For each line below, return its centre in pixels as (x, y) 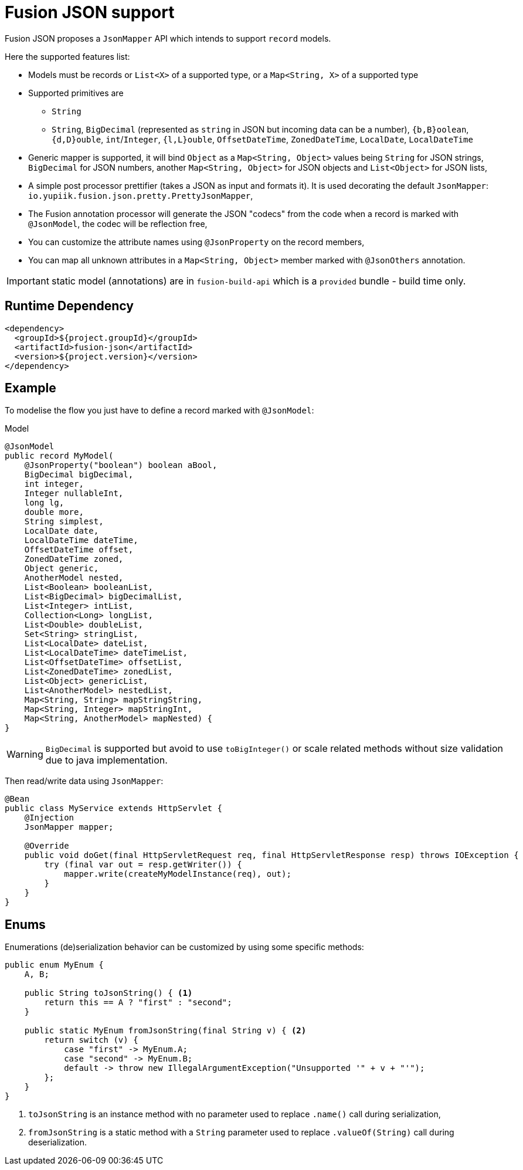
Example (30, 388)
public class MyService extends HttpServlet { (113, 808)
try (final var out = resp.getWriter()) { (143, 865)
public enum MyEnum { (54, 965)
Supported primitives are (76, 93)
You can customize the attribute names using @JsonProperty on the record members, (196, 242)
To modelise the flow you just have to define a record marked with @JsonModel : (159, 411)
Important (28, 281)
